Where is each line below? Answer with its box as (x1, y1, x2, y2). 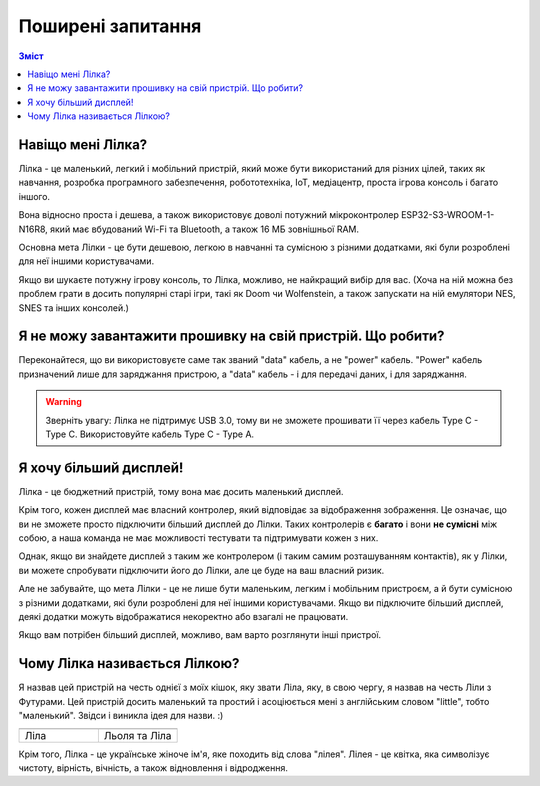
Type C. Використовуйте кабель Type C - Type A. (45, 428, 255, 440)
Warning (45, 396, 82, 408)
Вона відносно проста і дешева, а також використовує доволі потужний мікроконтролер (18, 209, 400, 221)
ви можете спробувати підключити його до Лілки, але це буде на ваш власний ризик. (18, 564, 385, 576)
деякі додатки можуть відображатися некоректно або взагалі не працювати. (18, 611, 349, 623)
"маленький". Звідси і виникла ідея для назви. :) (18, 710, 224, 722)
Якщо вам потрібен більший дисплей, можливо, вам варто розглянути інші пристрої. (18, 629, 382, 641)
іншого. (18, 190, 50, 202)
